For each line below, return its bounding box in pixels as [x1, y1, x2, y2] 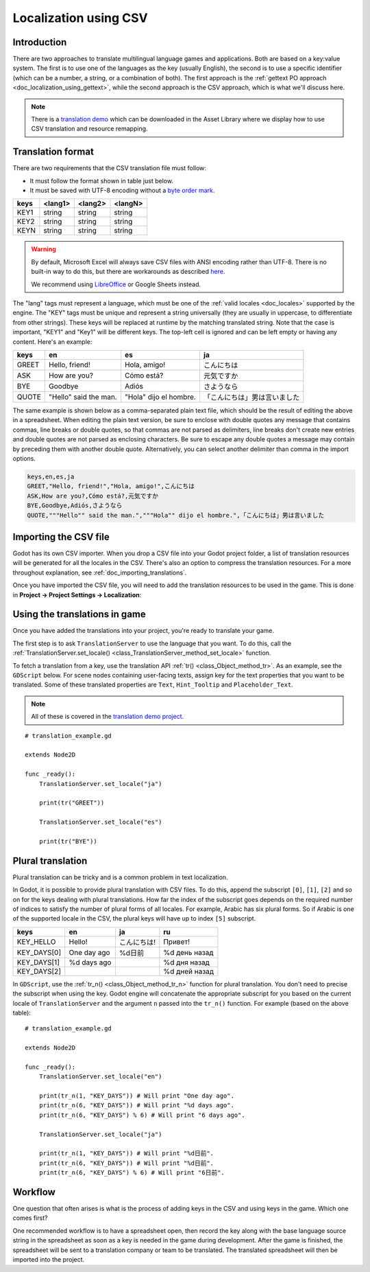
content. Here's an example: [12, 337, 92, 346]
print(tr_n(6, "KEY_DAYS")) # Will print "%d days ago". [38, 1102, 234, 1109]
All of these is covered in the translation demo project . [31, 713, 184, 721]
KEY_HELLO [16, 937, 56, 947]
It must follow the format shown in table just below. [29, 176, 174, 185]
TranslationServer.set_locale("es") [38, 818, 162, 826]
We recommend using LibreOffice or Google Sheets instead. [31, 280, 201, 288]
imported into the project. [12, 1256, 85, 1264]
